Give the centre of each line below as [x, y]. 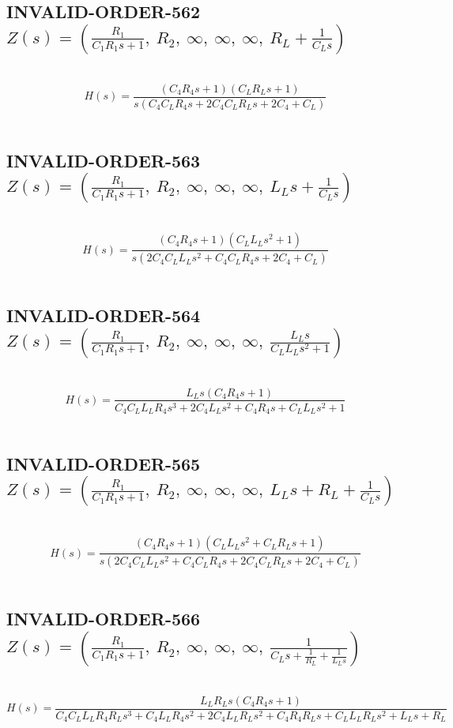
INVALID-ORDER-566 [104, 619]
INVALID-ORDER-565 [104, 464]
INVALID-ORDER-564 [104, 315]
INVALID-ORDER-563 [104, 160]
